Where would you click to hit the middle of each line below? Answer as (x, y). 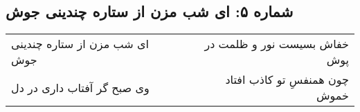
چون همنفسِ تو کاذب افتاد (287, 80)
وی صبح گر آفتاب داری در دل (80, 87)
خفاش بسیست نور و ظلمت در (277, 44)
